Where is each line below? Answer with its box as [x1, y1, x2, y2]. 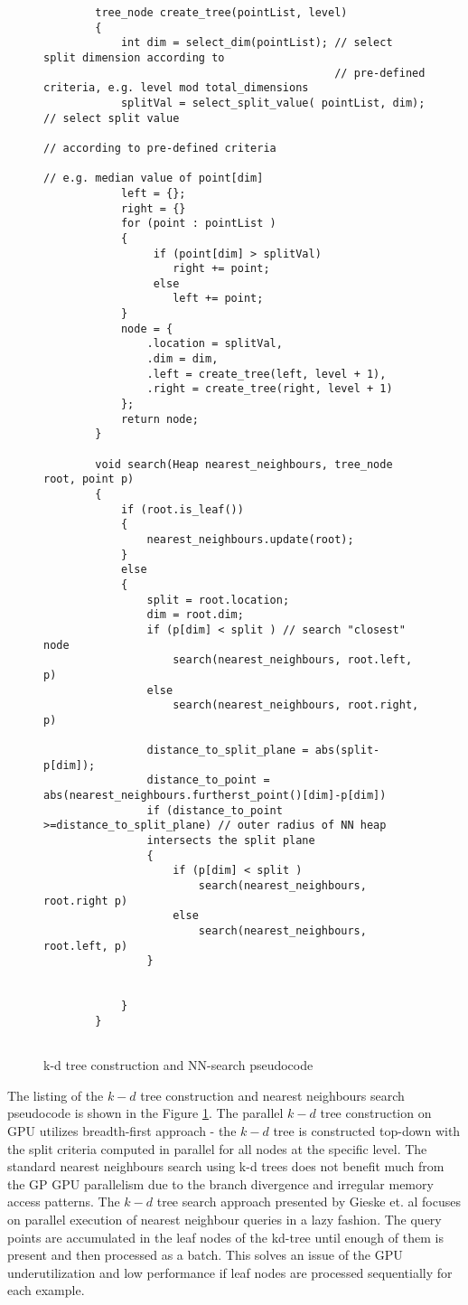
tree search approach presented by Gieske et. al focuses [156, 1192, 461, 1211]
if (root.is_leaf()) [120, 502, 244, 516]
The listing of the [7, 1085, 104, 1104]
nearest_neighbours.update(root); [146, 532, 354, 546]
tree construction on [320, 1103, 432, 1122]
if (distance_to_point [146, 803, 283, 817]
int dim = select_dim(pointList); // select [120, 36, 393, 50]
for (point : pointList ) [120, 217, 276, 230]
